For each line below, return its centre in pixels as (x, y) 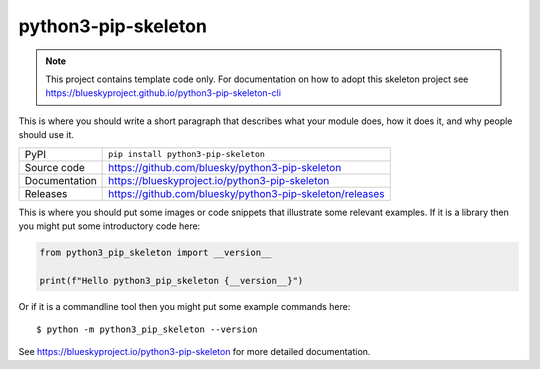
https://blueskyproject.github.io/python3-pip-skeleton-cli (163, 93)
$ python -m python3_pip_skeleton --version (147, 329)
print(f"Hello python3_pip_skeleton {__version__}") (171, 280)
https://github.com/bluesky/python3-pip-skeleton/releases (246, 193)
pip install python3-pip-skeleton (186, 154)
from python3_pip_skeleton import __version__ (155, 252)
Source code (54, 167)
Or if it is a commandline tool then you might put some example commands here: (184, 306)
